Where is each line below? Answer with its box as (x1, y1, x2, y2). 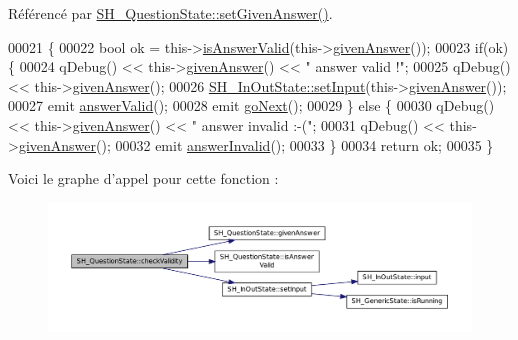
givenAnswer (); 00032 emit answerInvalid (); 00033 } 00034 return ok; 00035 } (18, 134, 494, 155)
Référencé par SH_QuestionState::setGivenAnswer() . (8, 3, 333, 23)
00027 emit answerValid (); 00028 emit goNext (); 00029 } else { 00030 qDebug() (8, 95, 495, 116)
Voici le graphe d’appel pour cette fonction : (8, 168, 279, 189)
